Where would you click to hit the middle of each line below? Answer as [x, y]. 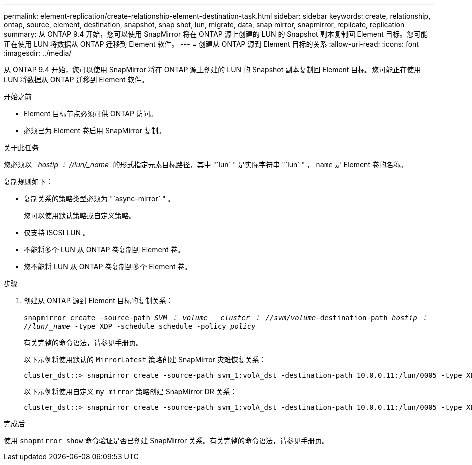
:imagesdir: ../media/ [38, 53]
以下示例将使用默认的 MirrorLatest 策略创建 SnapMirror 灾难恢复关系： [145, 360]
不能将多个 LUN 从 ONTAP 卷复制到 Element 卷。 [104, 250]
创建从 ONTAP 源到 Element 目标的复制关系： [99, 301]
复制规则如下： [28, 182]
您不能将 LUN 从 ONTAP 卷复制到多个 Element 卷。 [108, 267]
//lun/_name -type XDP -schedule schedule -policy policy [140, 326]
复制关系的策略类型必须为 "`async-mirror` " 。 [99, 199]
